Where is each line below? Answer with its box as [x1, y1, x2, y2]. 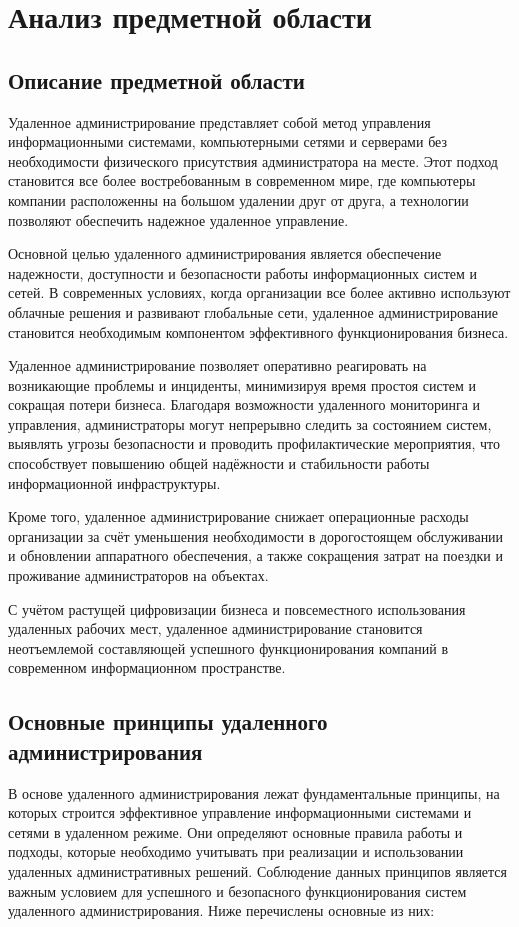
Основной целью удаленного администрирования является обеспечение [8, 243, 442, 264]
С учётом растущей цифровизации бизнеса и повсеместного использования [8, 598, 466, 619]
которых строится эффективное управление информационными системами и [8, 802, 472, 823]
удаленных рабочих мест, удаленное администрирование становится [8, 618, 423, 639]
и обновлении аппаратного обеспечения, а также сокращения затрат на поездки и [8, 545, 504, 566]
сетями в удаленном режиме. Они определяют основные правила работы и [8, 821, 463, 842]
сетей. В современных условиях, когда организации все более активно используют [8, 282, 511, 303]
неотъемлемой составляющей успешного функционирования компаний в [8, 637, 449, 658]
